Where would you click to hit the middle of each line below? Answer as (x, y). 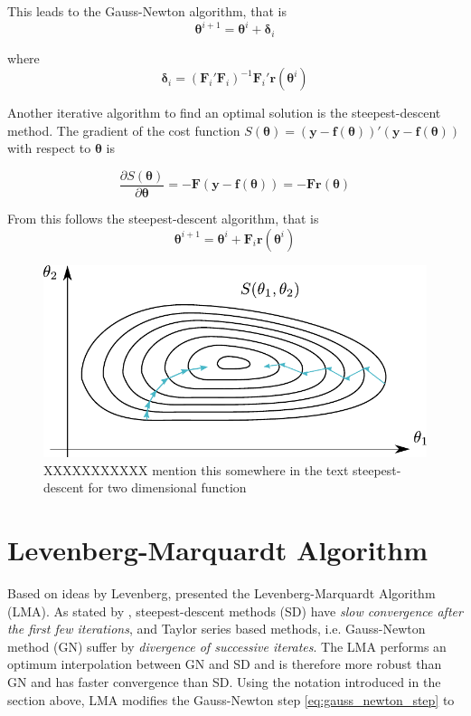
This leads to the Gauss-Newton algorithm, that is (147, 11)
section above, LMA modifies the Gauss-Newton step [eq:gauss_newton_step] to (231, 699)
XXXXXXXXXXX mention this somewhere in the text (196, 469)
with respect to (49, 148)
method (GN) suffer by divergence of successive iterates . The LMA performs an (227, 646)
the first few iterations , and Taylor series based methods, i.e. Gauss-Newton (217, 629)
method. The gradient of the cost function (124, 130)
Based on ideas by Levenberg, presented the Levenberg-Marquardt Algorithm (221, 593)
